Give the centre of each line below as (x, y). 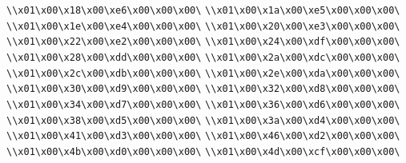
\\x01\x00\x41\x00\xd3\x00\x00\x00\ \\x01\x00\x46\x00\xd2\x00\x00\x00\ (203, 136)
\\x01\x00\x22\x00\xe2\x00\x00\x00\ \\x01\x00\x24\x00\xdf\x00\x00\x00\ (203, 42)
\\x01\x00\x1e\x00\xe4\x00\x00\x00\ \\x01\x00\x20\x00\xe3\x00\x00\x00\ (203, 26)
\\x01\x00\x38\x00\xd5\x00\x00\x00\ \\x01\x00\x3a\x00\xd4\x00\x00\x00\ (203, 120)
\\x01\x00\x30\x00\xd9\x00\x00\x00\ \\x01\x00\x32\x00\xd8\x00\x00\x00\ (203, 89)
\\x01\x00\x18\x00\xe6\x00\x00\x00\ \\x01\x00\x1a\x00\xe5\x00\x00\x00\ (203, 10)
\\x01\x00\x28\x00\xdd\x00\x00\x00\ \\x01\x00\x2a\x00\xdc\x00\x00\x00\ (203, 57)
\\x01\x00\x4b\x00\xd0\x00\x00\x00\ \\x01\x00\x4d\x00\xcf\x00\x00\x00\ (203, 151)
